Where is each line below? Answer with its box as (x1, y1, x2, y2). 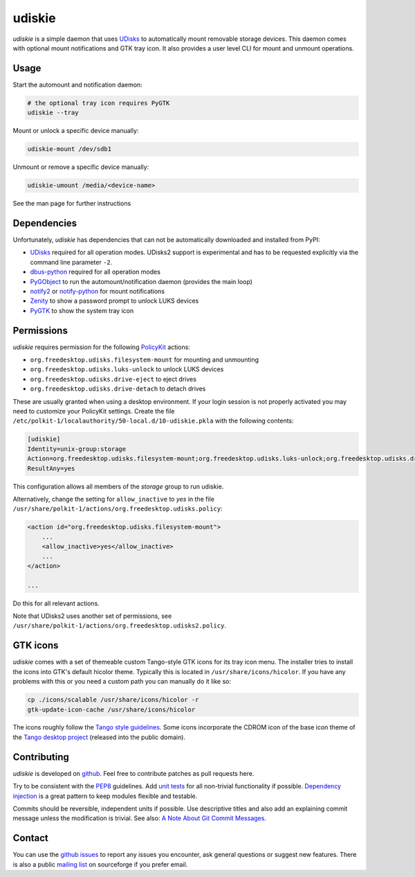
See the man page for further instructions (12, 200, 131, 208)
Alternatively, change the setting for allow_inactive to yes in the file (12, 495, 214, 503)
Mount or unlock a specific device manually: (12, 127, 139, 135)
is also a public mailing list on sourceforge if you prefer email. (12, 860, 188, 869)
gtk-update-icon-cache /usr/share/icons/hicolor (27, 705, 196, 714)
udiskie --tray (27, 109, 79, 117)
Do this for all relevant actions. (12, 599, 100, 608)
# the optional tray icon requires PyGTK (27, 99, 170, 107)
